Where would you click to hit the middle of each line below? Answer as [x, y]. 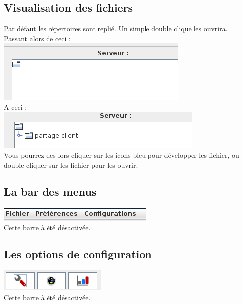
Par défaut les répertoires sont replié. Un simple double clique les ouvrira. [116, 29]
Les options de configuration [78, 254]
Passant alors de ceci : [37, 38]
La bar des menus [50, 191]
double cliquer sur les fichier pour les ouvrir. [71, 164]
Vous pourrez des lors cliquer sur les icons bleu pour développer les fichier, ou [121, 155]
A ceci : [16, 106]
